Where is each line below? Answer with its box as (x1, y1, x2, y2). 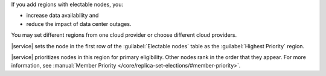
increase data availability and (26, 12, 99, 19)
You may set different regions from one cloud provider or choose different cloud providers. (11, 31, 237, 39)
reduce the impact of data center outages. (26, 20, 132, 27)
